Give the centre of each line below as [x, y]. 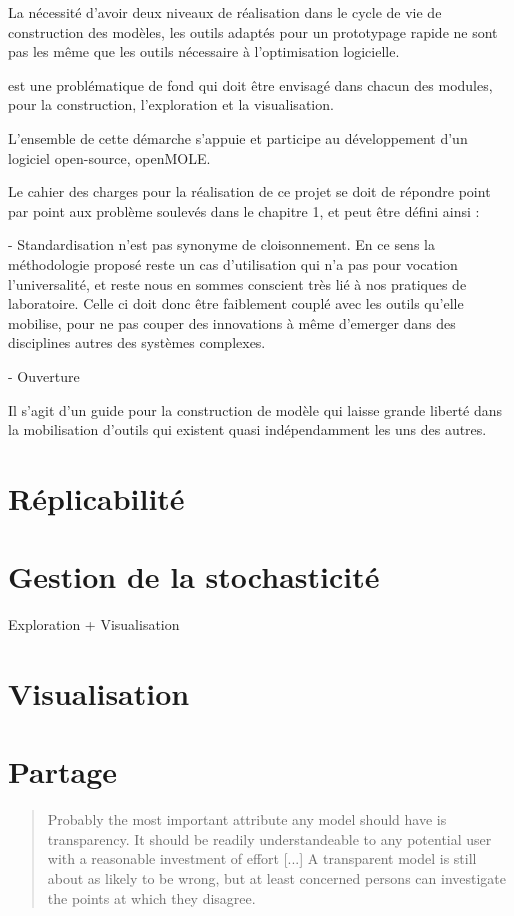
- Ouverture [44, 375]
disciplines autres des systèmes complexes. [137, 342]
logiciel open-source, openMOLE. [109, 157]
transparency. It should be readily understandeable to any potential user [269, 838]
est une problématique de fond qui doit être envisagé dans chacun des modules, [250, 84]
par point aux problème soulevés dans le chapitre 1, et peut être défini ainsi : [244, 210]
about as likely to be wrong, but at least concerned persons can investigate [277, 878]
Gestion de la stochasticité [194, 576]
